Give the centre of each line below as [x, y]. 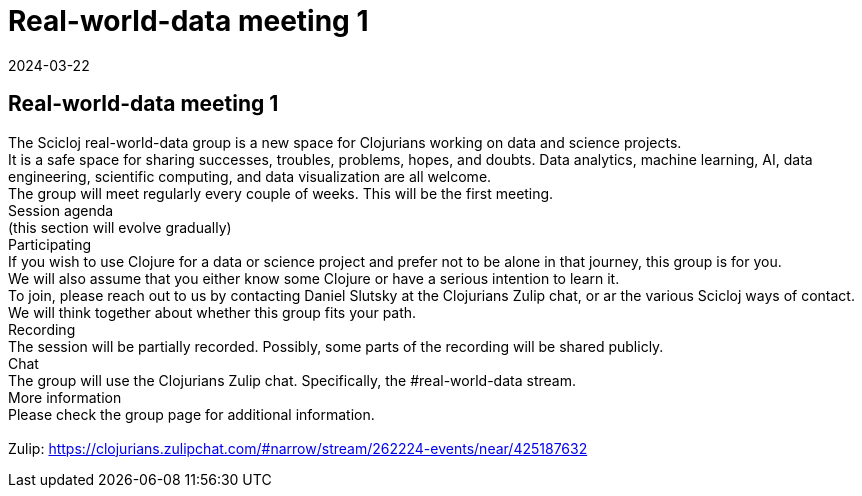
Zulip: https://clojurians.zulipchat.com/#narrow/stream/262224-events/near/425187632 [298, 448]
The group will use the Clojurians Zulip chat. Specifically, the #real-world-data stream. [292, 380]
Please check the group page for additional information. [191, 414]
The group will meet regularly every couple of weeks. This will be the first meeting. [281, 193]
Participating [50, 244]
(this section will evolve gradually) [120, 227]
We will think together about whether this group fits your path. [212, 312]
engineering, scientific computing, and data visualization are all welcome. [250, 176]
